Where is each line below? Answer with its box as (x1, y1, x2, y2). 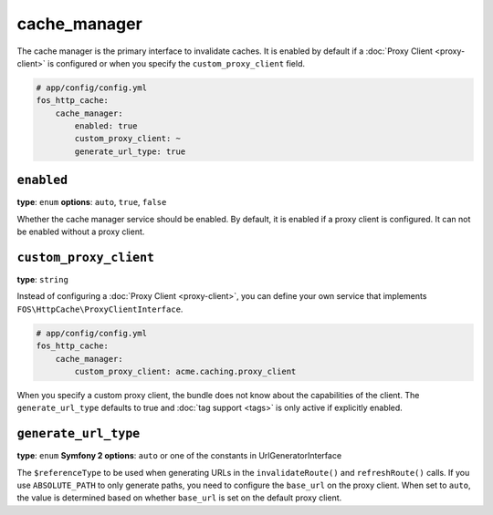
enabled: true (74, 121, 138, 131)
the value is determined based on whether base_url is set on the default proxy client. (16, 492, 342, 503)
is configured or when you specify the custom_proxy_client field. (47, 57, 306, 68)
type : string (16, 274, 68, 285)
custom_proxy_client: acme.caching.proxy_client (74, 366, 297, 376)
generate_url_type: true (74, 146, 186, 157)
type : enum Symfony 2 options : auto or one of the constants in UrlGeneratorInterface (16, 450, 342, 461)
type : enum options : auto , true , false (16, 197, 167, 208)
